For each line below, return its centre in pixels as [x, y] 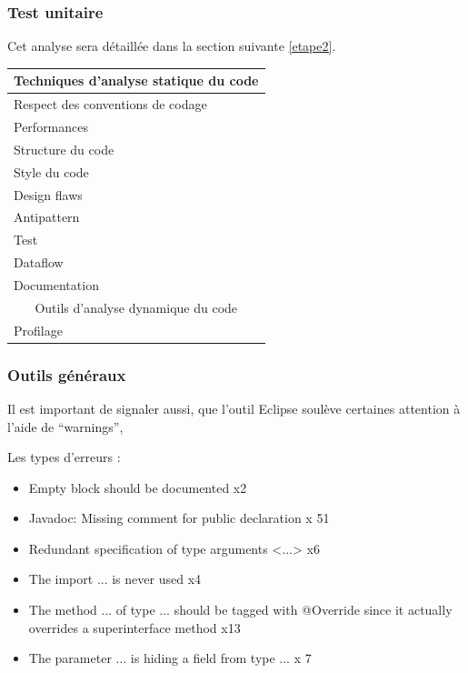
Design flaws [48, 194]
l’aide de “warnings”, [65, 426]
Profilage [38, 330]
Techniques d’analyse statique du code [136, 80]
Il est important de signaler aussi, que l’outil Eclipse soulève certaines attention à [234, 408]
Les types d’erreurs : [64, 457]
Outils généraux [67, 374]
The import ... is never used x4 [115, 579]
